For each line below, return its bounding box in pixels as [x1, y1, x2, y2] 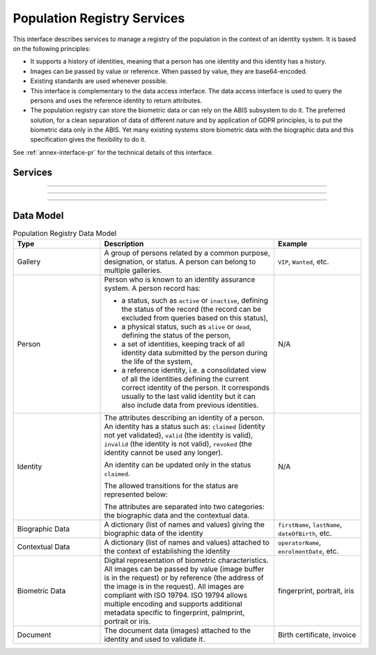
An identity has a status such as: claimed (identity [104, 422, 266, 432]
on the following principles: [13, 44, 91, 52]
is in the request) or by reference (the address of [104, 573, 264, 582]
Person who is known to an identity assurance [104, 275, 256, 285]
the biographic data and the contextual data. [104, 511, 250, 520]
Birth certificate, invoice [277, 630, 357, 640]
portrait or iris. [104, 617, 151, 626]
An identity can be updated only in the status [104, 460, 251, 470]
